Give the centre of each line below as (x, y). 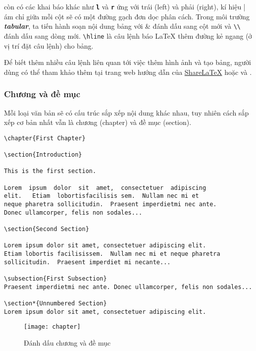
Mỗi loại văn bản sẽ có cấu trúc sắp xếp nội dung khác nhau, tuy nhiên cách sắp (127, 112)
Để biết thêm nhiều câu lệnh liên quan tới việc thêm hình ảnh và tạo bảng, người (128, 62)
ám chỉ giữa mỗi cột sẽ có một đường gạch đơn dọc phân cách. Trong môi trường (127, 16)
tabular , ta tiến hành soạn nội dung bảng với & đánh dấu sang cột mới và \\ (122, 26)
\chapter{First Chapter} (45, 138)
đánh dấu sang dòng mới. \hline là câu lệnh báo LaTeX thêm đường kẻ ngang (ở (128, 35)
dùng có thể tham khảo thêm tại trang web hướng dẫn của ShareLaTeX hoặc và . (128, 72)
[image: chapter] (52, 327)
